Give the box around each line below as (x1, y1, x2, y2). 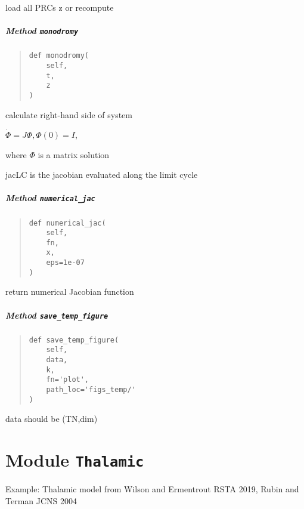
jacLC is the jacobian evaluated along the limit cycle (5, 168, 198, 181)
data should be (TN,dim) (5, 412, 98, 425)
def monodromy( (29, 51, 89, 60)
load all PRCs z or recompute (5, 1, 114, 13)
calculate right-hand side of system (5, 108, 132, 121)
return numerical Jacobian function (5, 285, 134, 298)
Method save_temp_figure (5, 309, 108, 321)
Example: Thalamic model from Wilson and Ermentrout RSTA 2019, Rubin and (5, 483, 299, 495)
